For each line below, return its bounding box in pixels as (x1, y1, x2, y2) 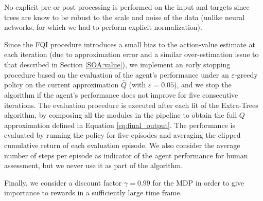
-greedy (234, 69, 258, 80)
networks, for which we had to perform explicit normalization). (4, 22, 202, 32)
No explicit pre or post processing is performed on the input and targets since (4, 2, 250, 12)
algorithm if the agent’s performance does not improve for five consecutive (4, 89, 238, 100)
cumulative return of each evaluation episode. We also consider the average (4, 139, 240, 150)
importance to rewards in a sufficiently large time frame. (4, 187, 182, 198)
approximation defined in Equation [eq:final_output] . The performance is (4, 119, 235, 130)
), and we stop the (174, 79, 232, 90)
